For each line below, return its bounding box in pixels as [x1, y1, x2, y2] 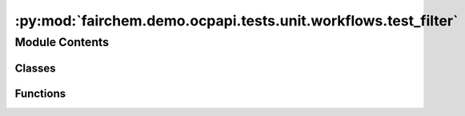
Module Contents [14, 35, 110, 49]
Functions [14, 87, 66, 100]
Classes [14, 61, 56, 75]
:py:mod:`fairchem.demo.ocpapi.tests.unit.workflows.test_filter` [14, 12, 459, 29]
